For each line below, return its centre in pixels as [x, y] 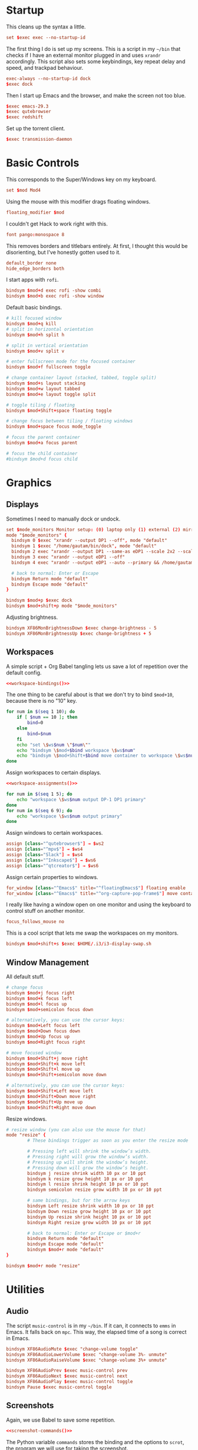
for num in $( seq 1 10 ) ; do [41, 712]
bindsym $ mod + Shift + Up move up [44, 1102]
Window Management [48, 962]
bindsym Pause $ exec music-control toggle [59, 1387]
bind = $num [39, 734]
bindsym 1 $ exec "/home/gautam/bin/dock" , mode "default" [84, 546]
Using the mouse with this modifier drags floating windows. [78, 201]
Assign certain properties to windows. [52, 877]
